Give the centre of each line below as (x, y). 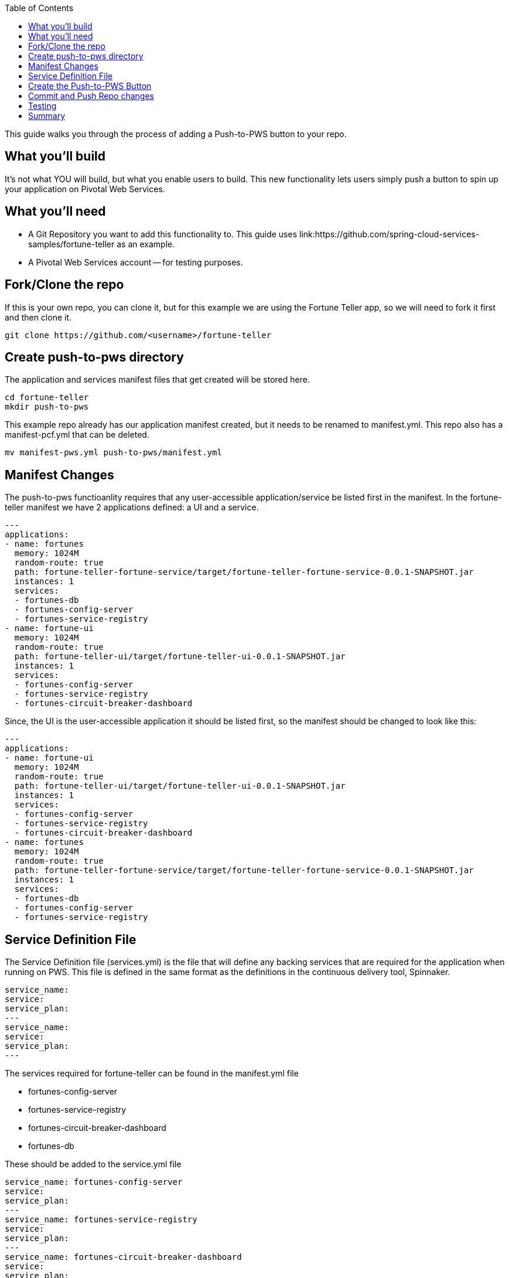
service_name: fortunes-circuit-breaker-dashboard (123, 1257)
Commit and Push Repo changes (91, 96)
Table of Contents (39, 8)
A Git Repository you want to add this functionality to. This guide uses (163, 234)
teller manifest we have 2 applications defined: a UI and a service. (132, 507)
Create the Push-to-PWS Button (90, 86)
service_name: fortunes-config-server (94, 1182)
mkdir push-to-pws (47, 407)
